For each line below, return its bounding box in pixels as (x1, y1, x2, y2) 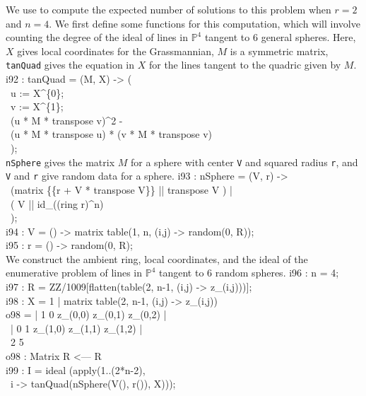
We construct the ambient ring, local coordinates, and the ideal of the (6, 251, 308, 266)
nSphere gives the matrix (6, 154, 115, 169)
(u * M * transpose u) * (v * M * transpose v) (10, 127, 213, 141)
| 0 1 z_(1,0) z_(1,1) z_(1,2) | (10, 320, 143, 335)
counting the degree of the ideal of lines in (6, 30, 188, 45)
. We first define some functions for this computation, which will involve (49, 16, 360, 30)
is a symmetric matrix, (230, 43, 329, 58)
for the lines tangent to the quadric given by (148, 57, 341, 72)
